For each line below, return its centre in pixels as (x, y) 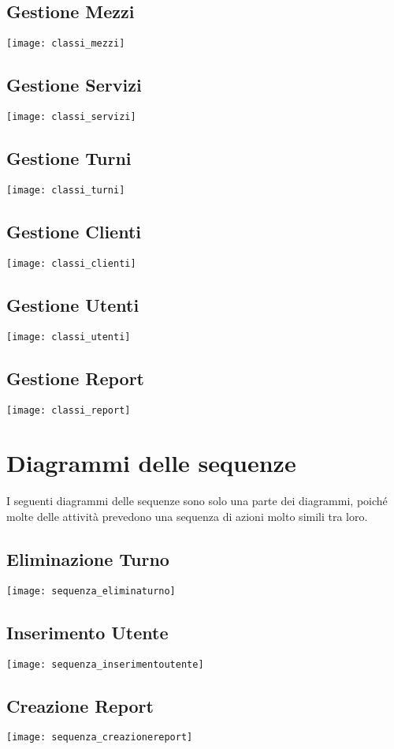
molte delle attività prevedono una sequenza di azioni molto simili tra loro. (187, 516)
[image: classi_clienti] (71, 263)
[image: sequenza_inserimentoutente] (105, 664)
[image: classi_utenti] (69, 337)
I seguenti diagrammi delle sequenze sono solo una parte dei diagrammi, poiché (197, 501)
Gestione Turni (69, 158)
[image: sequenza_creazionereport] (100, 738)
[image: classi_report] (69, 410)
